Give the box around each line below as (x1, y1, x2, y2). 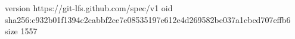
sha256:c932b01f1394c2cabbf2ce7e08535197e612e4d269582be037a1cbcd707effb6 (5, 13, 291, 25)
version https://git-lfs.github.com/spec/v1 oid (5, 2, 173, 14)
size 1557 (5, 25, 38, 37)
